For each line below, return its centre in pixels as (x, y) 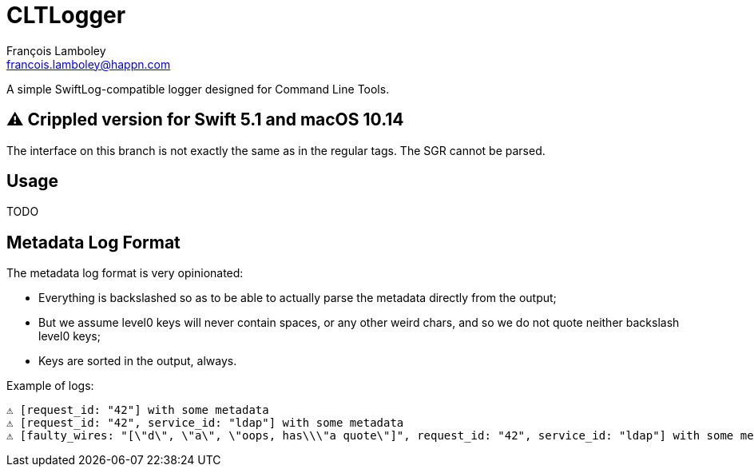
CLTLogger (66, 15)
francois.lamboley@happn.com (89, 64)
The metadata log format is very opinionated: (125, 273)
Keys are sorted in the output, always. (138, 361)
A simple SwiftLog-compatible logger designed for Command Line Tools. (198, 89)
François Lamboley (56, 50)
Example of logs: (50, 386)
